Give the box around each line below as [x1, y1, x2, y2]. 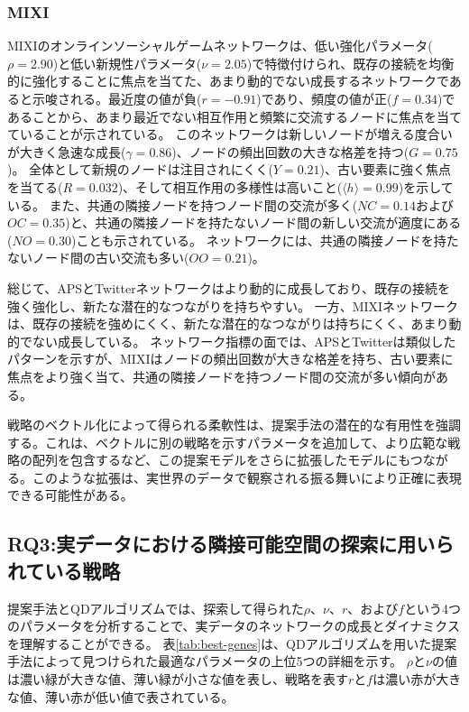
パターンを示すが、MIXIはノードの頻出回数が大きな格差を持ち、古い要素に [7, 349, 454, 368]
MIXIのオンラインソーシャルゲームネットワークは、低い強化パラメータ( [7, 36, 433, 55]
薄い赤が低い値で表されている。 [44, 687, 234, 706]
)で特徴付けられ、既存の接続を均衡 [246, 53, 455, 72]
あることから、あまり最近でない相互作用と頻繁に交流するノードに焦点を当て [7, 106, 462, 125]
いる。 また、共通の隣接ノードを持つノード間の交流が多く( [7, 195, 358, 214]
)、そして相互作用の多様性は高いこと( [117, 177, 343, 196]
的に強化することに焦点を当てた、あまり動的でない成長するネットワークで [7, 71, 449, 90]
